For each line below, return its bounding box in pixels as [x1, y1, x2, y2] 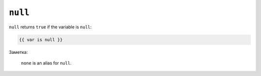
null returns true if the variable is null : [9, 24, 92, 30]
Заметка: [9, 49, 28, 55]
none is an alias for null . [21, 60, 72, 66]
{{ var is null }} [19, 37, 63, 42]
